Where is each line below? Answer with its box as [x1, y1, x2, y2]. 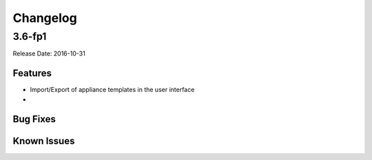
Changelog [12, 10, 77, 25]
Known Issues [12, 135, 75, 147]
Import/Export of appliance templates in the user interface [30, 86, 195, 94]
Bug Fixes [12, 113, 56, 125]
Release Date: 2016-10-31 [12, 49, 85, 58]
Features [12, 67, 52, 79]
